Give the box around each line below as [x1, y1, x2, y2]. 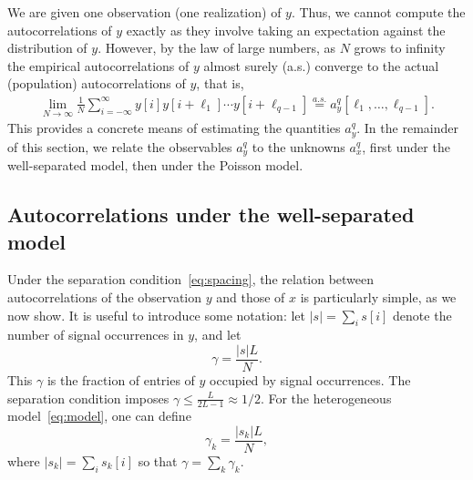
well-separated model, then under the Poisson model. [7, 156, 303, 175]
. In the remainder [356, 118, 458, 138]
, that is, [196, 74, 244, 93]
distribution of [7, 38, 87, 57]
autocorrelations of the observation [7, 287, 202, 306]
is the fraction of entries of [46, 370, 195, 389]
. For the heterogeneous [260, 388, 392, 407]
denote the [393, 305, 452, 324]
